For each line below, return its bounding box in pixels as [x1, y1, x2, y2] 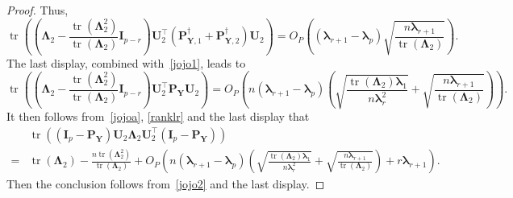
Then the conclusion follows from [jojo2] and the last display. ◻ [6, 175, 325, 192]
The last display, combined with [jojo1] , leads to [6, 54, 246, 71]
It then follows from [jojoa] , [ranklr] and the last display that [6, 108, 310, 125]
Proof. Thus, [6, 2, 69, 18]
